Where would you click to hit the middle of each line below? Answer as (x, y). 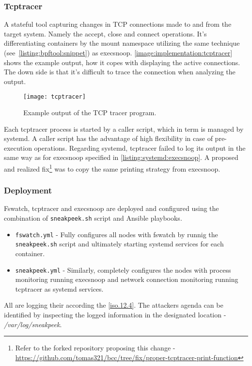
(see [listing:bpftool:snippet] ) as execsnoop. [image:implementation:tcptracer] (118, 52)
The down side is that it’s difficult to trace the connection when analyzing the (120, 72)
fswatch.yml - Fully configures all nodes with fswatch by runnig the (117, 234)
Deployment (28, 190)
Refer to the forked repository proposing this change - (95, 348)
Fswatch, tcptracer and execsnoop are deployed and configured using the (111, 208)
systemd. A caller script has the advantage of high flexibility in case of (108, 138)
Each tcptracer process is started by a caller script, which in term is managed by (124, 129)
